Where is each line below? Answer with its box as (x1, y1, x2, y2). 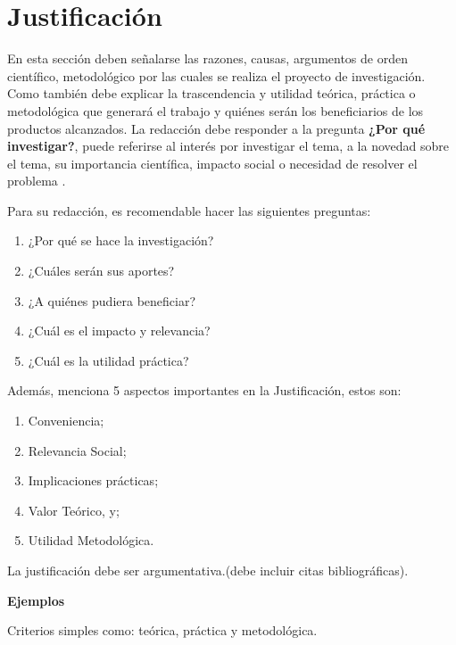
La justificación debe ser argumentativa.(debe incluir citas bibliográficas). (7, 561, 409, 579)
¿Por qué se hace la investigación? (28, 231, 214, 250)
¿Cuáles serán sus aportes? (28, 261, 175, 280)
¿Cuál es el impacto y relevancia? (28, 321, 211, 340)
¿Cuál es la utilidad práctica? (28, 351, 189, 369)
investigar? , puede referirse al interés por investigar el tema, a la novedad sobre (7, 136, 449, 155)
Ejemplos (7, 591, 65, 609)
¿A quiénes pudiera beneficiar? (28, 291, 196, 310)
